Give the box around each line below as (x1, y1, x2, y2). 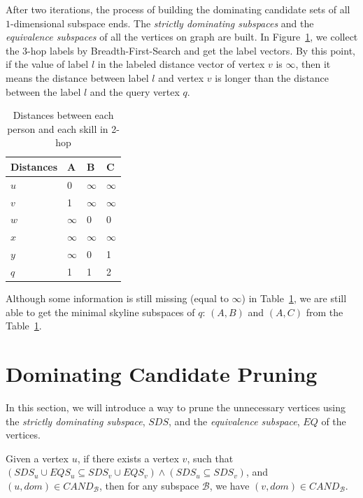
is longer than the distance (215, 70, 329, 85)
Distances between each (13, 108, 114, 122)
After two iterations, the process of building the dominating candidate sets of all (6, 2, 350, 16)
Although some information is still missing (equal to (6, 291, 229, 306)
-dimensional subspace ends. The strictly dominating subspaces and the (10, 15, 314, 30)
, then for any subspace (99, 478, 199, 492)
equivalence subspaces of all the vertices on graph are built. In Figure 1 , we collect (6, 29, 358, 44)
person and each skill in (7, 121, 108, 136)
